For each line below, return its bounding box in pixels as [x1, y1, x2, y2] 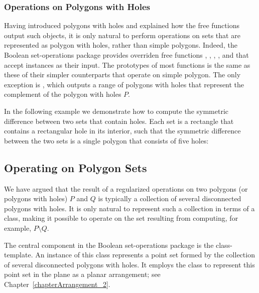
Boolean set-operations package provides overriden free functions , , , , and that [4, 50, 249, 60]
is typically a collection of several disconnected [98, 193, 241, 204]
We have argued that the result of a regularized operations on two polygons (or [4, 183, 248, 194]
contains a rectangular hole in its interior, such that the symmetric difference [4, 125, 241, 136]
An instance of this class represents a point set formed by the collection [35, 249, 255, 260]
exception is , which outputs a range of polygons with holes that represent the [4, 79, 244, 89]
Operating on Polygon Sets [4, 160, 147, 175]
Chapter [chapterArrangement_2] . [4, 278, 110, 289]
